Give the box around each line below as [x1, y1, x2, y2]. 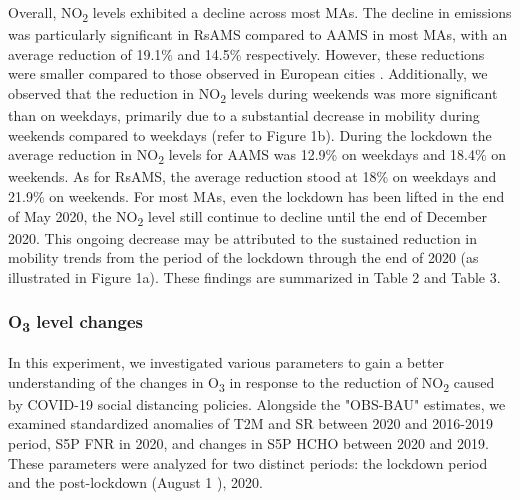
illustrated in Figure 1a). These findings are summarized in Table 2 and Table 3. [8, 266, 501, 287]
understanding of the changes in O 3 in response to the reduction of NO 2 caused [8, 371, 495, 395]
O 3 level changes [8, 309, 143, 337]
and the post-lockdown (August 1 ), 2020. [8, 472, 263, 493]
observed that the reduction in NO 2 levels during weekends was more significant [8, 82, 498, 106]
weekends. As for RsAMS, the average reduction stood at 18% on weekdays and [8, 166, 497, 187]
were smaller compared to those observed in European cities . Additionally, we [8, 63, 488, 84]
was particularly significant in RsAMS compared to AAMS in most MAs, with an [8, 24, 508, 45]
